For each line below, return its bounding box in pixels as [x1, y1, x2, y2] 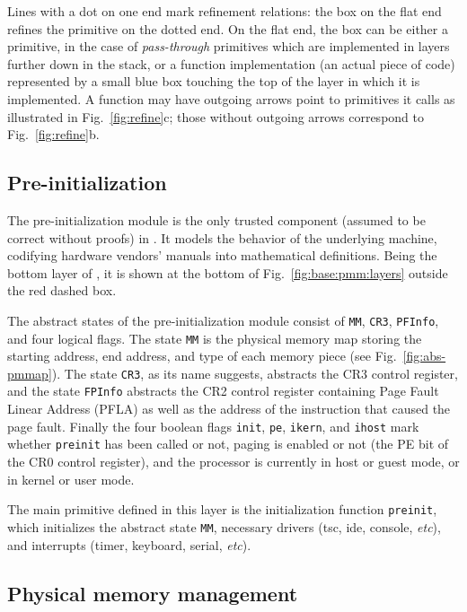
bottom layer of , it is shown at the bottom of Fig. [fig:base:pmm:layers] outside [7, 263, 448, 282]
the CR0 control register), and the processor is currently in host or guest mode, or [7, 452, 460, 471]
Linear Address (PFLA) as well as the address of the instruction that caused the [7, 399, 451, 418]
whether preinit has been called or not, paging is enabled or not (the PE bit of [7, 434, 449, 453]
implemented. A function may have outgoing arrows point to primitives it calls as [7, 89, 455, 108]
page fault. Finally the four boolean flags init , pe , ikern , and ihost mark [7, 416, 419, 435]
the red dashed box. [7, 281, 117, 300]
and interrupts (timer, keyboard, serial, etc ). [7, 535, 251, 554]
